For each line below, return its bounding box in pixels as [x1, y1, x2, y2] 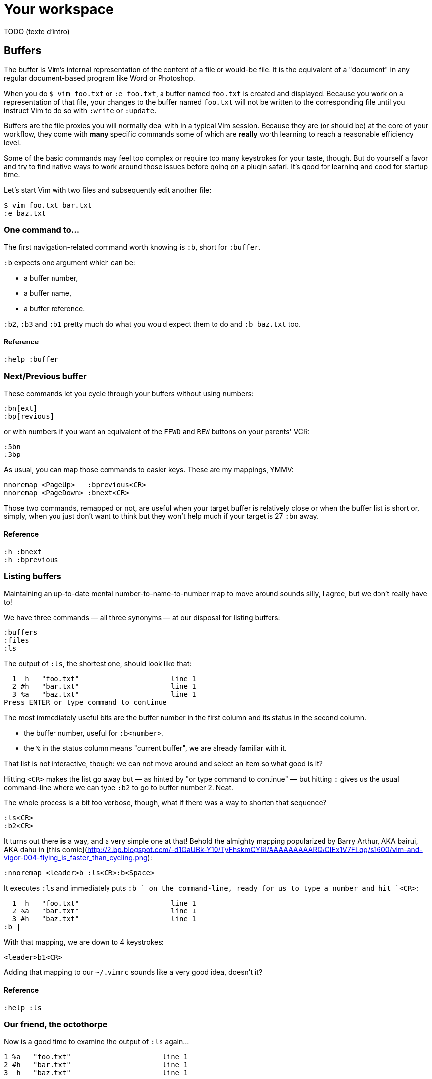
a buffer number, [24, 274, 78, 283]
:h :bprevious [4, 555, 58, 564]
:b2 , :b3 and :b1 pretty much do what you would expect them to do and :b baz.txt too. [4, 320, 301, 329]
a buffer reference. [24, 304, 85, 313]
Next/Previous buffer [4, 371, 87, 381]
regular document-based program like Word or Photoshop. [4, 73, 195, 82]
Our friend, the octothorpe [4, 1019, 108, 1029]
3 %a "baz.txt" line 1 [12, 690, 196, 699]
